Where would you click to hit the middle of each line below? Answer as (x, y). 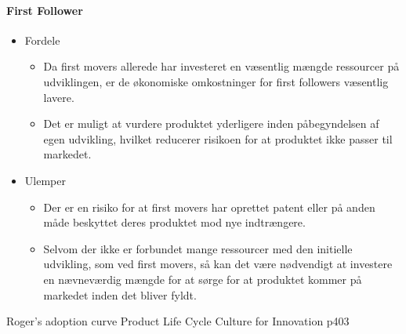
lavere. (59, 97)
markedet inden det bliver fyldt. (120, 294)
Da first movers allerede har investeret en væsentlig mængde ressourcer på (221, 66)
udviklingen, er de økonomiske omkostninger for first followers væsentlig (216, 81)
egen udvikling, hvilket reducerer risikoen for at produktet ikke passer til (218, 138)
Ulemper (45, 180)
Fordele (42, 40)
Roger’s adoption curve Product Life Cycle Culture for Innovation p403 (178, 321)
